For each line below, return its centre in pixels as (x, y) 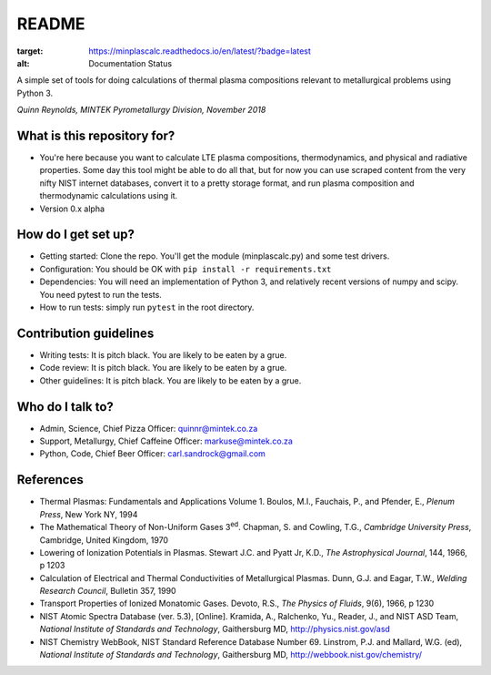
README (51, 24)
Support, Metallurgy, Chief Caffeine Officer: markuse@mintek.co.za (166, 441)
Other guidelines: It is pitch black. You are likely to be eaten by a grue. (170, 380)
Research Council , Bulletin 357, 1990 (108, 591)
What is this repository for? (96, 135)
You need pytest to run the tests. (101, 294)
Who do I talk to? (65, 407)
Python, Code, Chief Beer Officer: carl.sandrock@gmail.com (152, 454)
